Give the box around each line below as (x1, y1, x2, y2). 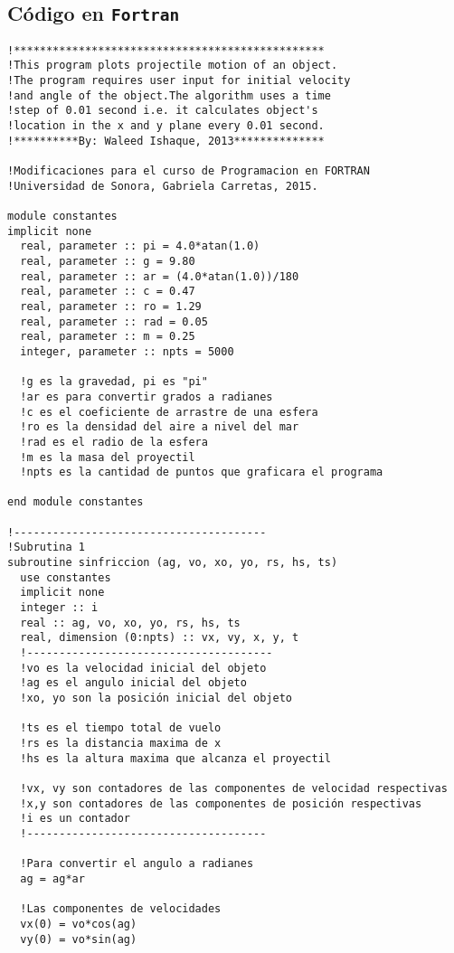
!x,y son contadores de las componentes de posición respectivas (20, 797, 422, 810)
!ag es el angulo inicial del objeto (20, 676, 247, 690)
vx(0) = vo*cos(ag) (20, 917, 137, 930)
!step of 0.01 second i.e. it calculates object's (7, 104, 318, 118)
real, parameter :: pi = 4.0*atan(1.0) (20, 240, 260, 253)
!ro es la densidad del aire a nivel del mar (20, 420, 299, 434)
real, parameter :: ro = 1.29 (20, 299, 202, 313)
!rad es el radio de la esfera (20, 435, 208, 448)
